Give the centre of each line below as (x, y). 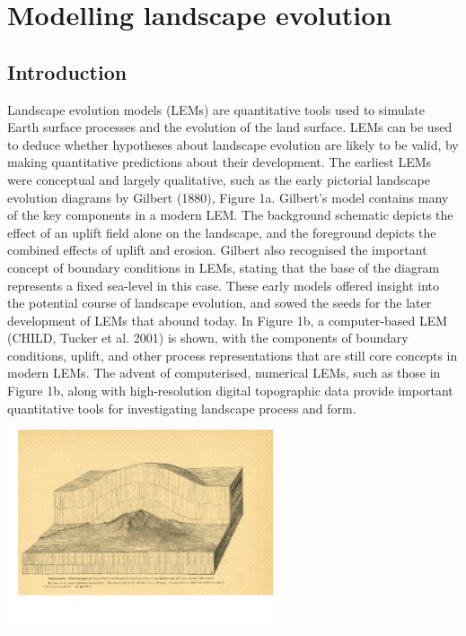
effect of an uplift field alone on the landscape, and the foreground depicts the (222, 232)
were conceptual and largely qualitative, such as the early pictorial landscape (219, 179)
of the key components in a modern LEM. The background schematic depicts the (230, 215)
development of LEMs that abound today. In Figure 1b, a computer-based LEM (228, 320)
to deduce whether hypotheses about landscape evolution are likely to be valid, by (233, 144)
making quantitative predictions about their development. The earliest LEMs (220, 162)
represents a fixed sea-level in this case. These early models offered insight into (223, 285)
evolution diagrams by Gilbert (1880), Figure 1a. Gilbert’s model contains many (228, 197)
